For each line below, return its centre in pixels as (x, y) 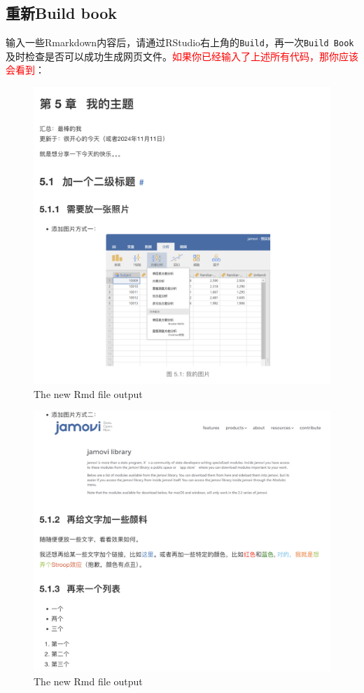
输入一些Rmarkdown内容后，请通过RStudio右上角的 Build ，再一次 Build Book (180, 42)
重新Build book (62, 13)
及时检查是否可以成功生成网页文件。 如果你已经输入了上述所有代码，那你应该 (182, 56)
